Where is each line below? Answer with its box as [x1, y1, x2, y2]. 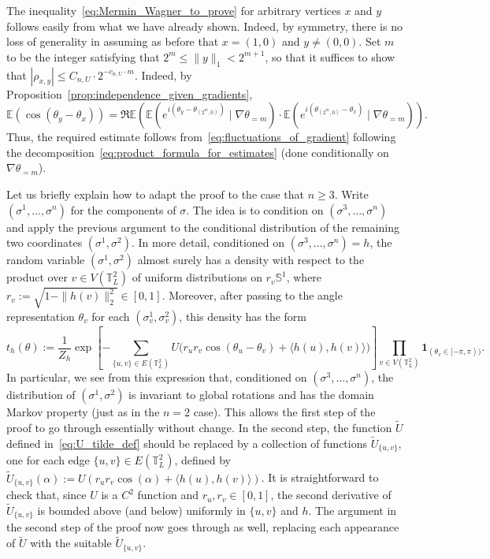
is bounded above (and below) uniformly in [37, 501, 246, 518]
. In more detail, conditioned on [131, 234, 285, 251]
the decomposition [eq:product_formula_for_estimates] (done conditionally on [6, 143, 389, 160]
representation [6, 307, 75, 324]
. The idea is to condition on [186, 201, 324, 218]
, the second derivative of [270, 486, 392, 503]
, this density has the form [179, 307, 307, 324]
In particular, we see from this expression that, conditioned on [6, 369, 307, 386]
